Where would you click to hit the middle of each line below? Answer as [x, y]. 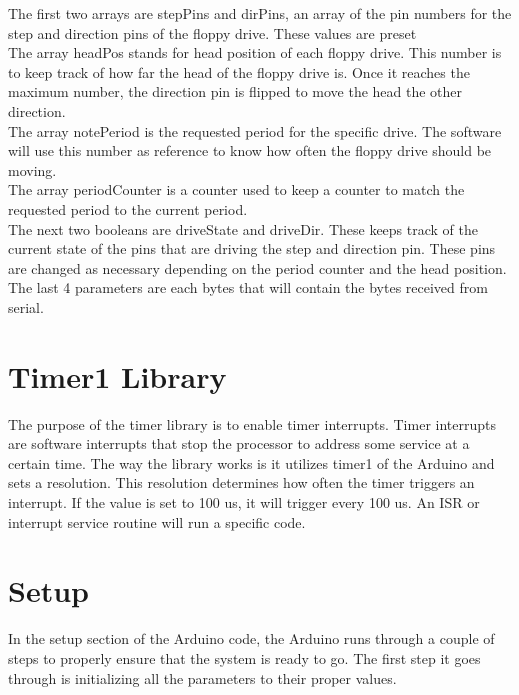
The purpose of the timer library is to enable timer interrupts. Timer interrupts [252, 423]
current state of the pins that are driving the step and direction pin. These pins [252, 248]
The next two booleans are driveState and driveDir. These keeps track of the [243, 228]
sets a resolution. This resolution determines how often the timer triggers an [241, 482]
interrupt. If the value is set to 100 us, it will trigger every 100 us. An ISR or [244, 502]
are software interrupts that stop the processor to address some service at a [239, 443]
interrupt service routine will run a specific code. [157, 521]
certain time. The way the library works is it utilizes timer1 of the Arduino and [251, 462]
